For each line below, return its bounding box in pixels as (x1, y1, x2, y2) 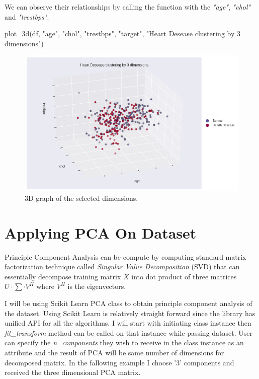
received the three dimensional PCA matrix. (5, 367, 141, 377)
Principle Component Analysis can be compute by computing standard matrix (5, 251, 246, 262)
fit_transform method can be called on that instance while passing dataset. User (5, 327, 253, 338)
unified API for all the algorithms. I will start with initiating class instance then (5, 318, 251, 328)
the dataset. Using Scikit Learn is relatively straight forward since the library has (5, 308, 255, 318)
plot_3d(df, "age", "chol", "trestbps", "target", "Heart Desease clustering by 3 (5, 28, 241, 39)
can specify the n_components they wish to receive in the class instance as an (5, 337, 244, 348)
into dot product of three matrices (131, 271, 237, 281)
